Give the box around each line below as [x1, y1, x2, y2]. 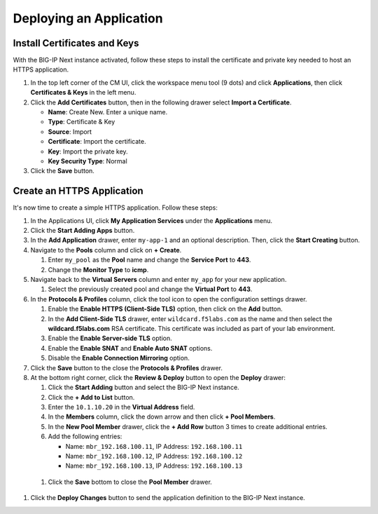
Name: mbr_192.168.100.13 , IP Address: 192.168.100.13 [65, 461, 243, 470]
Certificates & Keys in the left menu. [30, 88, 136, 97]
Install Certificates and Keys [13, 37, 139, 49]
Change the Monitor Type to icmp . [48, 265, 149, 273]
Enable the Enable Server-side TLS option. [48, 334, 172, 343]
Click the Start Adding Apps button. [30, 226, 135, 235]
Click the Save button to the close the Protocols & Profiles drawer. [30, 363, 223, 372]
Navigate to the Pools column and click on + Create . [30, 245, 182, 254]
